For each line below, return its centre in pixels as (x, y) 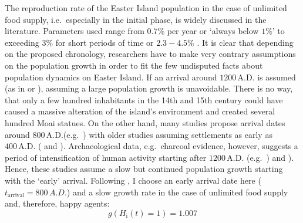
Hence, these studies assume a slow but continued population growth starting (144, 169)
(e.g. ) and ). (270, 157)
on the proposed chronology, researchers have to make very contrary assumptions (150, 54)
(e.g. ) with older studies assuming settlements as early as (168, 134)
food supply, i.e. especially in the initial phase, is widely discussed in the (136, 19)
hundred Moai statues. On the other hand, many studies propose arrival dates (145, 122)
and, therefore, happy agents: (57, 203)
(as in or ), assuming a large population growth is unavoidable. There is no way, (149, 88)
